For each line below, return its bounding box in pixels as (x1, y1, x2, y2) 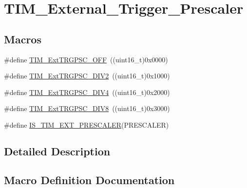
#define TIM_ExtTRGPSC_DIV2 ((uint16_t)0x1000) (4, 71, 170, 81)
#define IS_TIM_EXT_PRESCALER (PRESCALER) (4, 119, 169, 130)
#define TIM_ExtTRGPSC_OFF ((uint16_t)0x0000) (4, 54, 168, 64)
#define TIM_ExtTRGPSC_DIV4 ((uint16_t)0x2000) (4, 87, 170, 97)
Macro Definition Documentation (4, 172, 175, 187)
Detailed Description (4, 143, 111, 158)
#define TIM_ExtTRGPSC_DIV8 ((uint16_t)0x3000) (4, 103, 170, 113)
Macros (4, 31, 41, 46)
